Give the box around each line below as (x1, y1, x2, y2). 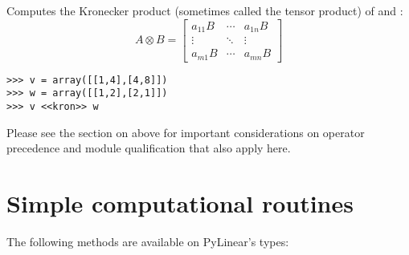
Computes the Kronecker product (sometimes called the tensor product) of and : (6, 2, 403, 18)
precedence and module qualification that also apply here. (6, 140, 291, 156)
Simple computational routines (6, 186, 354, 219)
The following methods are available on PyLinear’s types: (6, 233, 289, 249)
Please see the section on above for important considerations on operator (6, 123, 365, 140)
